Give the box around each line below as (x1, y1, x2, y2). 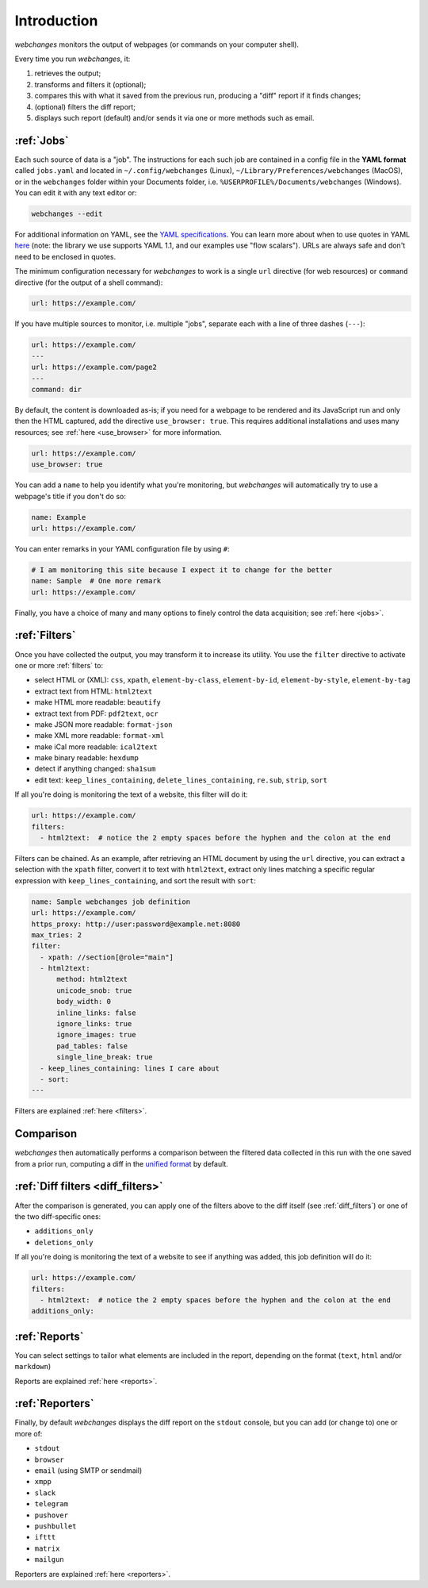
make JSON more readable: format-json (34, 719, 173, 729)
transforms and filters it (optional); (34, 79, 147, 89)
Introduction (14, 12, 98, 29)
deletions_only (34, 1238, 94, 1247)
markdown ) (14, 1362, 52, 1371)
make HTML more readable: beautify (34, 698, 162, 707)
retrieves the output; (34, 68, 101, 79)
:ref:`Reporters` (14, 1397, 94, 1410)
